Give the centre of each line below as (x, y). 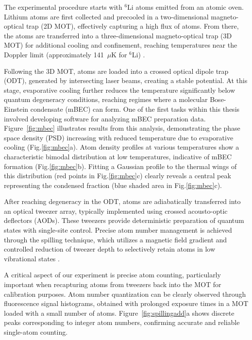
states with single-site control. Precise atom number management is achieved (118, 230)
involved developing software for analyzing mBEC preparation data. (105, 118)
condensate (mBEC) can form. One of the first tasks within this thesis (135, 109)
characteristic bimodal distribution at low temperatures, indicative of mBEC (118, 156)
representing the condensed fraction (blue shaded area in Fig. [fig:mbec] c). (113, 185)
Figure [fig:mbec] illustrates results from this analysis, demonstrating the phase (122, 128)
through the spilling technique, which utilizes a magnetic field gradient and (116, 239)
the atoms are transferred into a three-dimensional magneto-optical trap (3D (118, 35)
